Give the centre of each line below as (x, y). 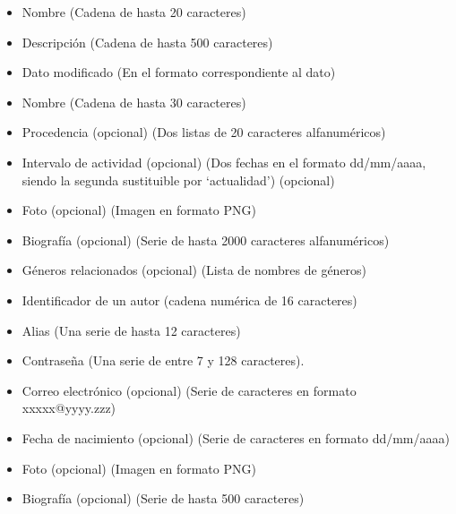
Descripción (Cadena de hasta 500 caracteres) (147, 42)
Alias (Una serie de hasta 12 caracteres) (131, 330)
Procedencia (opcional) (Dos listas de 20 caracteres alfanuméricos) (204, 132)
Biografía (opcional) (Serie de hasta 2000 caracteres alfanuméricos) (206, 240)
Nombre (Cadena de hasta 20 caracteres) (134, 12)
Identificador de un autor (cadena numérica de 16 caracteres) (189, 300)
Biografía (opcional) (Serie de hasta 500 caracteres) (163, 498)
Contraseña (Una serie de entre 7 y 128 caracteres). (163, 360)
